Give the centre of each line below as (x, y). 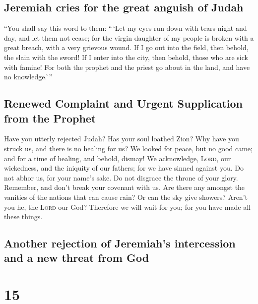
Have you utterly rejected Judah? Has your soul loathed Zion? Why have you (122, 139)
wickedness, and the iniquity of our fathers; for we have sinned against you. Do (124, 168)
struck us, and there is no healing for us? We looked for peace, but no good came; (128, 148)
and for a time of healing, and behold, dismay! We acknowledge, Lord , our (118, 158)
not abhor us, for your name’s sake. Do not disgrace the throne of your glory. (121, 177)
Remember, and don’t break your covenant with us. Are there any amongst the (125, 187)
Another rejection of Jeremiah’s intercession (120, 243)
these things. (23, 216)
